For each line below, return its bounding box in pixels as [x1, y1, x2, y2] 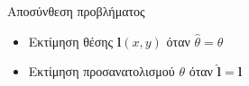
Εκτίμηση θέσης [28, 31, 114, 50]
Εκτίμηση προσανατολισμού [28, 62, 175, 81]
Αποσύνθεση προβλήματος [7, 2, 145, 20]
